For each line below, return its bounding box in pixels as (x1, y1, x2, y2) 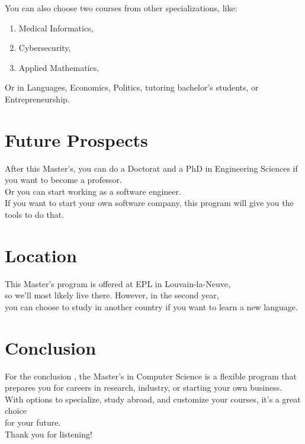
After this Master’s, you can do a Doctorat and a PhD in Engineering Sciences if (5, 162, 298, 174)
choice (5, 404, 27, 417)
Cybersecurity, (18, 41, 71, 54)
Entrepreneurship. (5, 92, 70, 105)
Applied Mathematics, (18, 61, 99, 73)
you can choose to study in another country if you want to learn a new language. (5, 300, 298, 313)
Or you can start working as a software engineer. (5, 185, 181, 197)
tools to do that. (5, 208, 65, 221)
